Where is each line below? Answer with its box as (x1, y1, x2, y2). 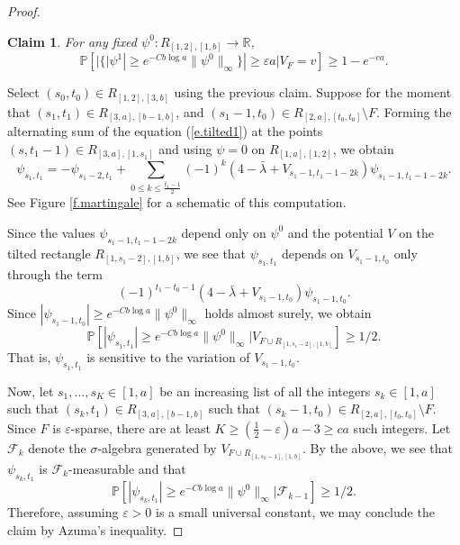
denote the (28, 438, 86, 457)
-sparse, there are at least (70, 418, 211, 437)
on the (399, 223, 435, 241)
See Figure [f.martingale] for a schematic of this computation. (7, 193, 347, 212)
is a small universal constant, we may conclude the (156, 503, 435, 522)
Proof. (7, 2, 41, 20)
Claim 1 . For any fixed (7, 32, 138, 50)
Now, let (7, 381, 54, 400)
